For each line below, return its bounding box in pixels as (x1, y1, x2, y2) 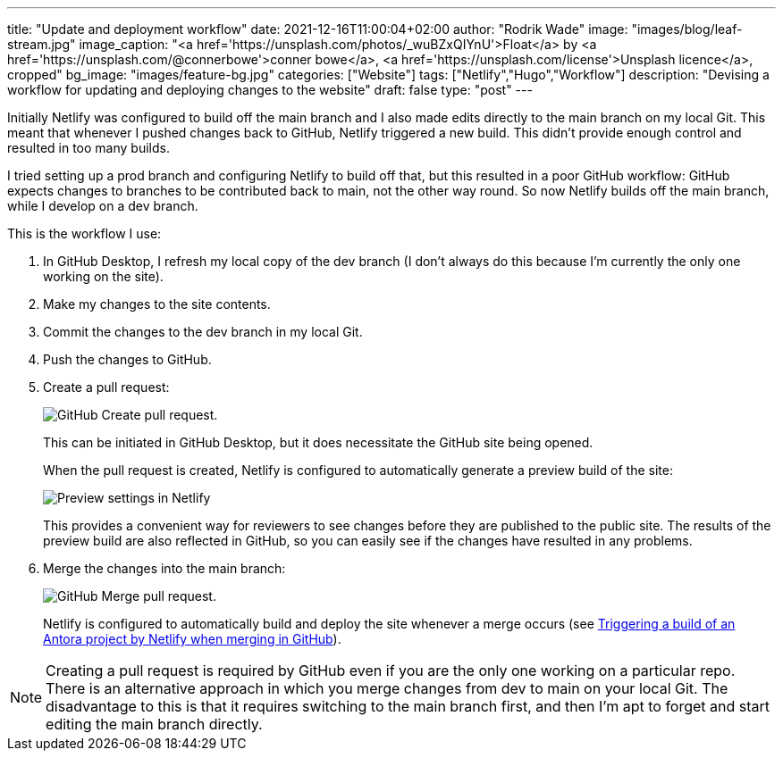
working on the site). (43, 269, 164, 284)
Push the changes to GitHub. (43, 352, 212, 367)
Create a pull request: (43, 379, 170, 395)
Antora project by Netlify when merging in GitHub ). (43, 631, 341, 646)
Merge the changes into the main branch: (43, 561, 286, 576)
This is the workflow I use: (7, 226, 162, 241)
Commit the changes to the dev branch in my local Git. (43, 324, 363, 339)
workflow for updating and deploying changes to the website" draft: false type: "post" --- (7, 82, 533, 97)
